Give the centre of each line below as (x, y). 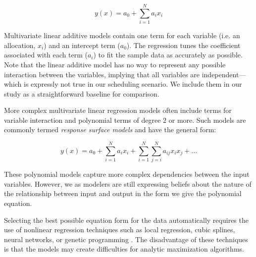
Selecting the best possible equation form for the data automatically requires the (126, 220)
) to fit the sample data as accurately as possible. (168, 55)
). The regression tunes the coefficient (183, 45)
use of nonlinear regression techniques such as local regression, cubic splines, (120, 230)
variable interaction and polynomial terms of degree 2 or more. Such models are (125, 120)
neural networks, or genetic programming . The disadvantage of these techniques (126, 239)
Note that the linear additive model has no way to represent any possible (115, 64)
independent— (224, 74)
